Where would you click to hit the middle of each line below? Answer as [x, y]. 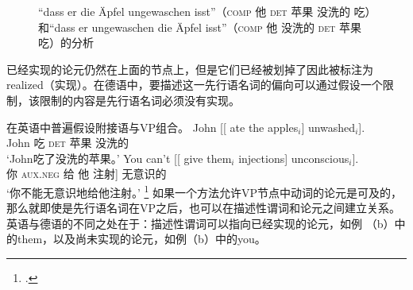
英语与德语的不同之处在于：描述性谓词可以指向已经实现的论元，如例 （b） [201, 223]
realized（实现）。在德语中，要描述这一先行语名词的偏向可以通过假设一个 [195, 85]
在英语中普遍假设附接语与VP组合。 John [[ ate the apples [152, 127]
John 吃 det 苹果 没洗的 [68, 143]
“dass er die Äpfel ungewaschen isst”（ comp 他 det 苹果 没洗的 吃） [205, 11]
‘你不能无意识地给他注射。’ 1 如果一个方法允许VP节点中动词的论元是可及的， [204, 191]
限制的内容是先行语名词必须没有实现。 [139, 100]
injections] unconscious [294, 158]
